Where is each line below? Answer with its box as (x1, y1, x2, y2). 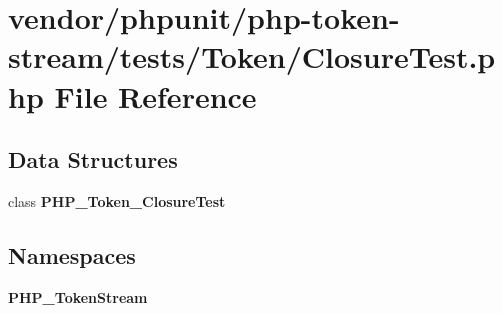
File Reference (54, 75, 257, 116)
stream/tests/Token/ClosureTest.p (8, 36, 496, 77)
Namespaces (8, 239, 136, 270)
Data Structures (8, 144, 178, 175)
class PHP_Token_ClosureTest (8, 190, 226, 211)
